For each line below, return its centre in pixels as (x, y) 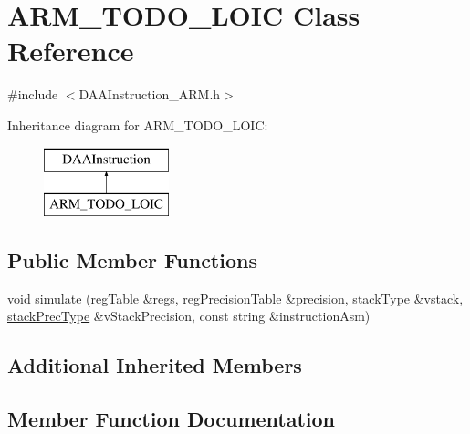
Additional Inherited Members (155, 365)
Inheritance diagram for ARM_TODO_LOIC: (138, 124)
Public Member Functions (132, 260)
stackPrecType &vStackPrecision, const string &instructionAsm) (189, 316)
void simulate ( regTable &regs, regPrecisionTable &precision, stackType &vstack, (235, 298)
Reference (71, 51)
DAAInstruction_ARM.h (150, 94)
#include (33, 94)
